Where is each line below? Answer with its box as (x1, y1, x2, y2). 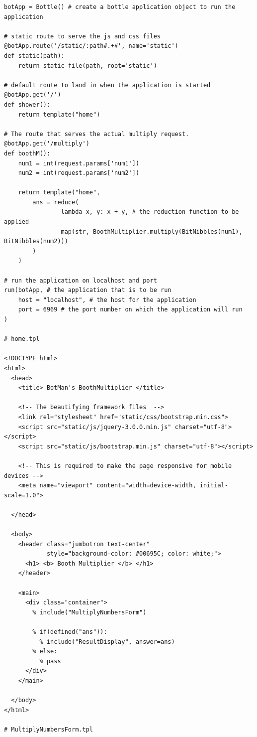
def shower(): (4, 101, 51, 108)
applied (4, 218, 29, 226)
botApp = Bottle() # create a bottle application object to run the (4, 3, 236, 10)
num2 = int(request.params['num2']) (18, 169, 140, 177)
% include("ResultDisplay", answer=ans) (39, 638, 175, 645)
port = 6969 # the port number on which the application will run (18, 306, 243, 313)
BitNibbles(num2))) (4, 238, 68, 245)
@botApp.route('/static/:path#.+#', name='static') (4, 42, 178, 50)
